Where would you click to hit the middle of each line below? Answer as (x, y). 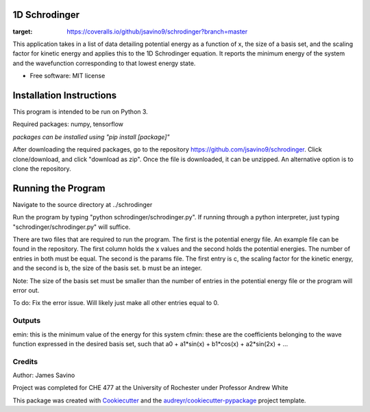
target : (23, 32)
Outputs (27, 321)
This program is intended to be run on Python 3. (81, 111)
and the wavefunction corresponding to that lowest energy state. (104, 63)
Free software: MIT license (67, 76)
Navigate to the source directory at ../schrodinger (83, 204)
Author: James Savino (44, 375)
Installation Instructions (65, 95)
